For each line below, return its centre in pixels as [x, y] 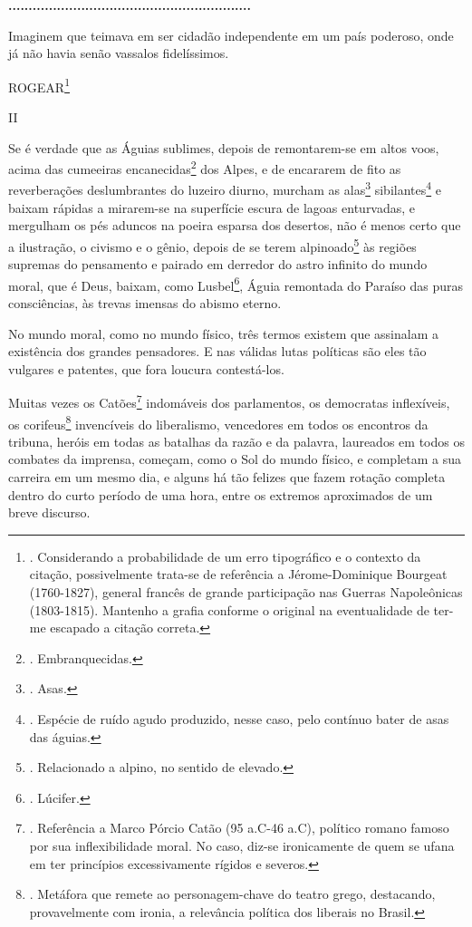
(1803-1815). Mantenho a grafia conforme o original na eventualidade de [229, 609]
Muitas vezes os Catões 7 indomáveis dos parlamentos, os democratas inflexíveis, [229, 401]
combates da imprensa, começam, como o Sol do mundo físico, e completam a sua [235, 459]
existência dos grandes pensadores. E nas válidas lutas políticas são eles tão [217, 351]
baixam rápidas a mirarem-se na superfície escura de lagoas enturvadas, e [212, 207]
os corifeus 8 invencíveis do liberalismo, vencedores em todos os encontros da [218, 422]
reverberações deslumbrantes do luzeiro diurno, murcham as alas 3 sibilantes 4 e [225, 188]
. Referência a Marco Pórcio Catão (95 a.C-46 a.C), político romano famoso [239, 828]
